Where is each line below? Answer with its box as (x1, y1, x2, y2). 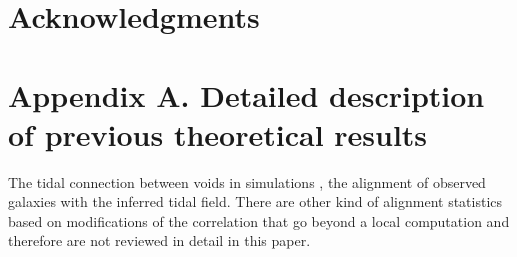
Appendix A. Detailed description (8, 74, 485, 115)
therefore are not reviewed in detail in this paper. (8, 230, 311, 251)
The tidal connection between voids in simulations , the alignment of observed (8, 171, 486, 192)
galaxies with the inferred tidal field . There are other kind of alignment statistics (8, 191, 503, 212)
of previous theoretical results (8, 113, 428, 154)
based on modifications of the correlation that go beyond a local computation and (8, 210, 510, 231)
